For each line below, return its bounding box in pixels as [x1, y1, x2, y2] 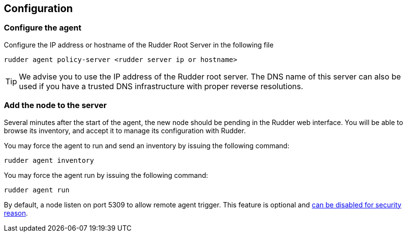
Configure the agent [4, 23, 82, 33]
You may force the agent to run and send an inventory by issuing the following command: [4, 141, 289, 150]
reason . [4, 208, 28, 217]
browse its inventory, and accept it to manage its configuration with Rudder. [4, 126, 246, 135]
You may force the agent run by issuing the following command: [4, 171, 208, 179]
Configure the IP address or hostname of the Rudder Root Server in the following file [4, 40, 274, 49]
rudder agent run [4, 186, 69, 194]
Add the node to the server [4, 100, 107, 110]
